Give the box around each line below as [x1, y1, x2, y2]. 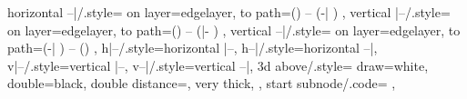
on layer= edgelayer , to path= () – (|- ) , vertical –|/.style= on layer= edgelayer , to [7, 20, 461, 39]
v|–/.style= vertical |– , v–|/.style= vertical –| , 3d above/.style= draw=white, [7, 55, 429, 74]
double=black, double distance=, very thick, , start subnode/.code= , [7, 74, 396, 93]
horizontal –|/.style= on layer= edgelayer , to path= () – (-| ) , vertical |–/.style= [7, 3, 451, 21]
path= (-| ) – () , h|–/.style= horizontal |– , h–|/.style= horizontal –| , [7, 38, 378, 57]
